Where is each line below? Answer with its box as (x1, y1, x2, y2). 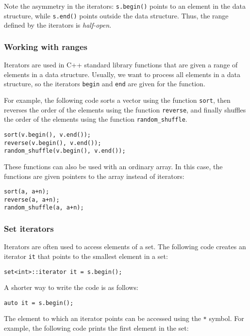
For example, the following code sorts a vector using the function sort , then (4, 95, 231, 105)
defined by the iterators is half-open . (4, 20, 112, 30)
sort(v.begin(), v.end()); (4, 131, 91, 138)
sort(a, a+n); (4, 188, 50, 195)
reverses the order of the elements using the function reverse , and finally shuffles (4, 104, 246, 114)
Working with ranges (4, 40, 87, 52)
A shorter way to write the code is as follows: (4, 282, 138, 292)
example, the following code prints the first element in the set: (4, 323, 189, 333)
